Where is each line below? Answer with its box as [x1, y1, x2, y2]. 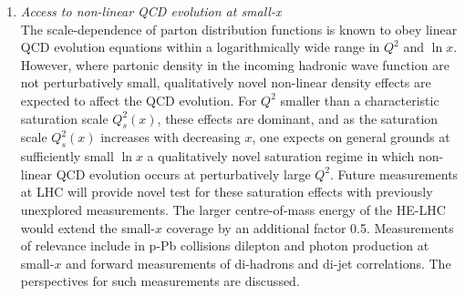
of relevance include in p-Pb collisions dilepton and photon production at [20, 236, 429, 255]
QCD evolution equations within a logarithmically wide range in [20, 37, 380, 56]
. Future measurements [330, 164, 459, 183]
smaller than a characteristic [280, 90, 439, 109]
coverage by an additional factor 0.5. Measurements [166, 218, 454, 237]
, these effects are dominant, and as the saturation [157, 108, 439, 128]
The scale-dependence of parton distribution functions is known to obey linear [20, 19, 458, 38]
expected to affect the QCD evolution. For [20, 90, 257, 109]
